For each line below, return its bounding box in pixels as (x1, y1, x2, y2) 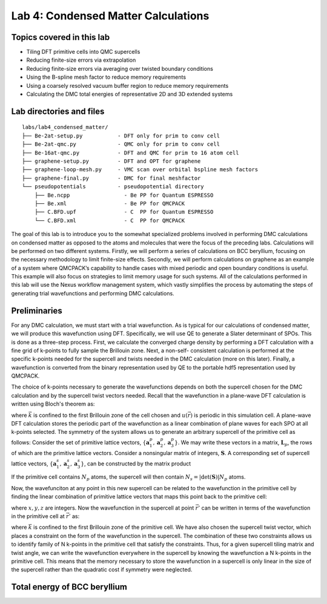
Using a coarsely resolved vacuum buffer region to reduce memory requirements (26, 82, 229, 89)
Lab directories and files (11, 106, 105, 116)
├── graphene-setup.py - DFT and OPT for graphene (22, 157, 201, 165)
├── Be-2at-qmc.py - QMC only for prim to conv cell (22, 141, 220, 148)
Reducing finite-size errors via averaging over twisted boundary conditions (26, 65, 213, 72)
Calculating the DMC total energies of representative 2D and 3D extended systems (26, 91, 233, 98)
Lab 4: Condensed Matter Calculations (11, 9, 210, 22)
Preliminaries (11, 306, 63, 316)
